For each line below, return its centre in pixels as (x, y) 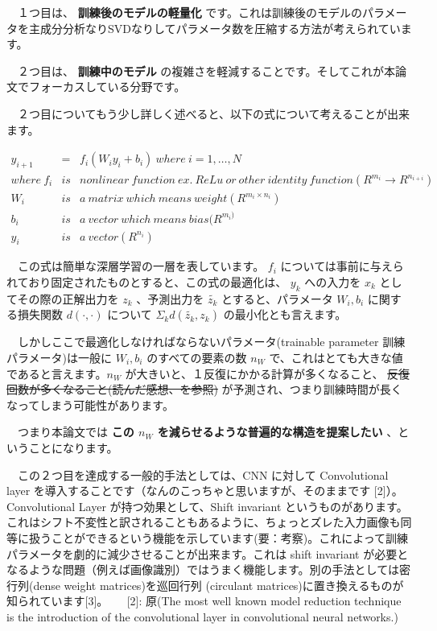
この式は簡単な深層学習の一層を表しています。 (141, 266)
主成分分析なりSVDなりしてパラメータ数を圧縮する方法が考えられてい (214, 28)
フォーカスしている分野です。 (107, 87)
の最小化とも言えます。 (285, 314)
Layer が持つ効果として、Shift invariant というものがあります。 (243, 506)
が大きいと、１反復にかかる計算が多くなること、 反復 (268, 373)
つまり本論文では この (76, 432)
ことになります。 (73, 447)
